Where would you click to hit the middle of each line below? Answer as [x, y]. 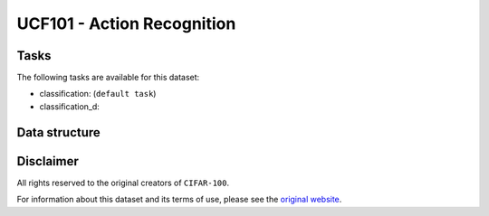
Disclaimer [48, 161]
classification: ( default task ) [98, 94]
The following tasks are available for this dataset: [108, 78]
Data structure [59, 132]
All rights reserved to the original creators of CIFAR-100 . [123, 183]
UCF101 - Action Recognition [126, 23]
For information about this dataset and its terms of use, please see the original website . [179, 200]
